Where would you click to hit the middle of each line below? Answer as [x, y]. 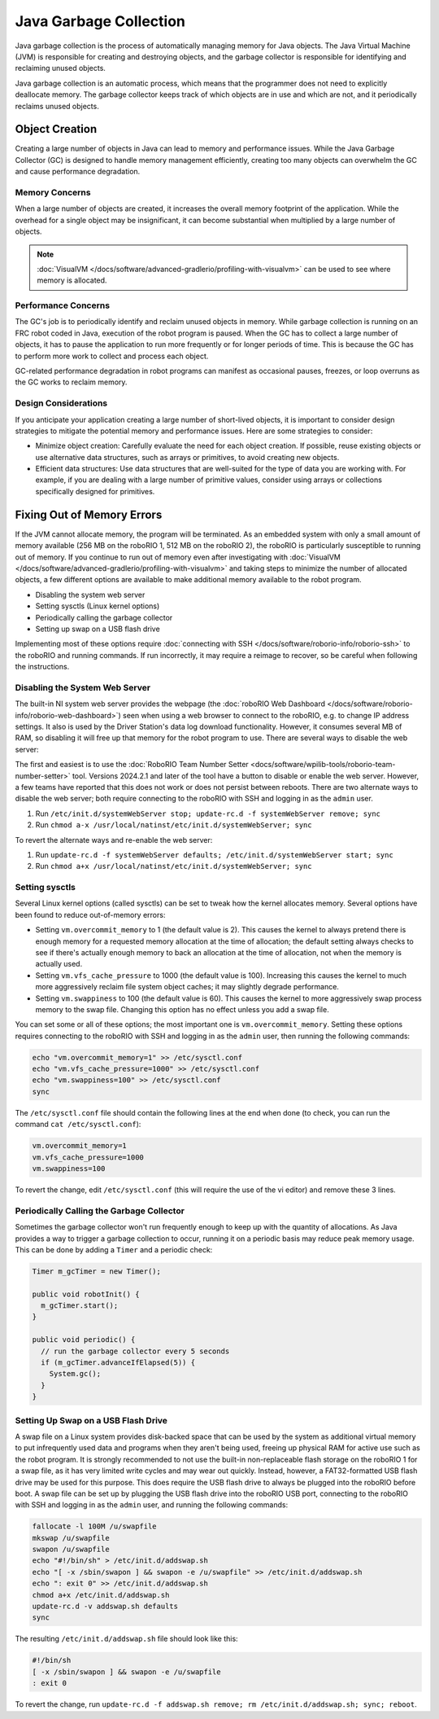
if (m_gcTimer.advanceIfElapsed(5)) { [118, 1363]
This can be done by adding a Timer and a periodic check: [114, 1249]
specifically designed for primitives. [95, 491]
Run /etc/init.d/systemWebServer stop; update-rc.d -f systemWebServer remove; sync [208, 813]
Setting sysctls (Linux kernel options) [98, 606]
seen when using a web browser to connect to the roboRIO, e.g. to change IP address [266, 715]
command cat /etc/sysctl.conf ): [78, 1125]
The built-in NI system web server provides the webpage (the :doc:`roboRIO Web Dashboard [170, 704]
